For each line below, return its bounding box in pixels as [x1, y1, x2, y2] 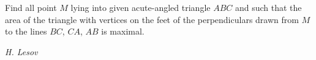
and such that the [235, 1, 302, 13]
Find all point [5, 1, 57, 13]
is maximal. [101, 25, 145, 38]
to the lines [5, 25, 47, 38]
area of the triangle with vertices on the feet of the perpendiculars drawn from [5, 13, 299, 25]
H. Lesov [5, 45, 38, 58]
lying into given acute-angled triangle [70, 1, 211, 13]
